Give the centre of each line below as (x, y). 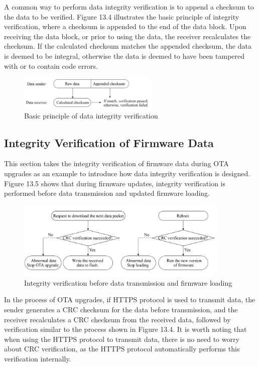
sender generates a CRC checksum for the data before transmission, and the (121, 310)
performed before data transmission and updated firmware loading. (107, 193)
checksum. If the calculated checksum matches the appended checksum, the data (128, 46)
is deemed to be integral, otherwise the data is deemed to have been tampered (124, 55)
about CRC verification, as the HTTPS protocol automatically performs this (122, 349)
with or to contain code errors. (51, 66)
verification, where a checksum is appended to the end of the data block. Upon (125, 26)
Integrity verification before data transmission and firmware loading (128, 282)
